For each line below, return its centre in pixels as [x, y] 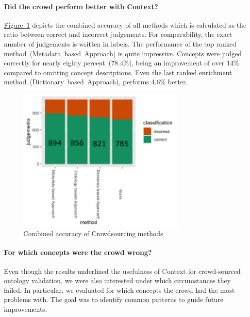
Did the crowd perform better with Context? [81, 6]
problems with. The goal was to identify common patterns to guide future [114, 299]
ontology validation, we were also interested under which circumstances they [117, 280]
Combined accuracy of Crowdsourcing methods [93, 233]
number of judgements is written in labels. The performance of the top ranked [120, 43]
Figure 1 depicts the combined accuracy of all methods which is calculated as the [125, 24]
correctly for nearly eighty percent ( [58, 63]
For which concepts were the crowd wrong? [78, 252]
